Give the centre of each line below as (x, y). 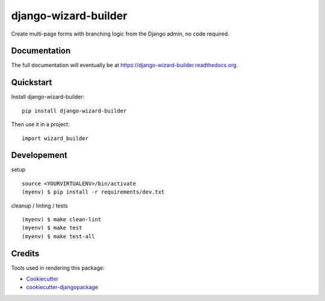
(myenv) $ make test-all (58, 236)
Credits (25, 253)
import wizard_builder (55, 138)
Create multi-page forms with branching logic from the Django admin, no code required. (120, 34)
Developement (39, 155)
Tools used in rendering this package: (58, 268)
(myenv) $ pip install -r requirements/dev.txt (93, 192)
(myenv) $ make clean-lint (62, 219)
